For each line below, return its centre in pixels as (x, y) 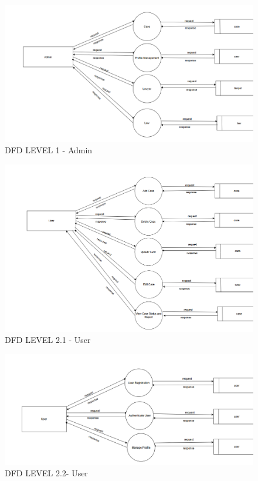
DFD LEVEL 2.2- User (46, 473)
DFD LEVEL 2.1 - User (48, 340)
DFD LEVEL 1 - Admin (49, 150)
